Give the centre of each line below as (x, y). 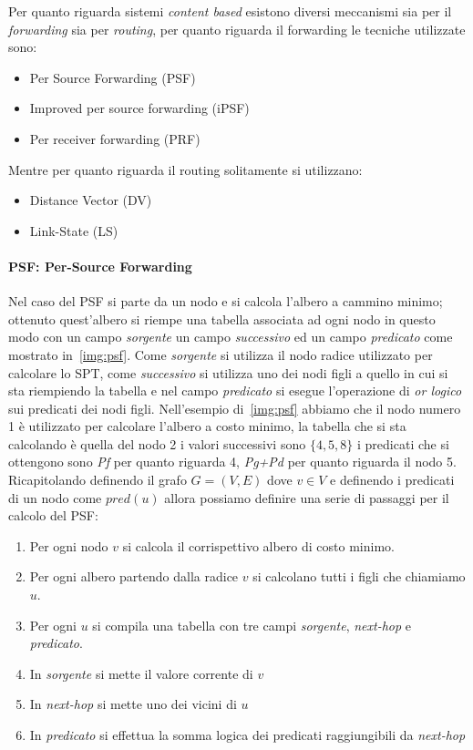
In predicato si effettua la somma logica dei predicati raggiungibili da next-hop (247, 735)
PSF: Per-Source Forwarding (100, 266)
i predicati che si (403, 443)
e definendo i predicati (392, 480)
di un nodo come (55, 497)
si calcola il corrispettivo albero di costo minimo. (258, 545)
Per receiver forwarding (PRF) (115, 138)
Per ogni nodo (69, 545)
